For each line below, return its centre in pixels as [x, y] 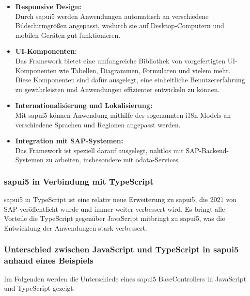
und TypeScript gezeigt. [39, 288]
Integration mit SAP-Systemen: [69, 141]
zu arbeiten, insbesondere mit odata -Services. [113, 160]
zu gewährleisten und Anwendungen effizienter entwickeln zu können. [117, 89]
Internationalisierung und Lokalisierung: [84, 105]
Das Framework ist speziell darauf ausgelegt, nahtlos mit [99, 150]
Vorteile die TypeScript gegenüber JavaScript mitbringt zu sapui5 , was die [115, 218]
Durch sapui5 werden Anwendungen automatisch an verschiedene [112, 16]
